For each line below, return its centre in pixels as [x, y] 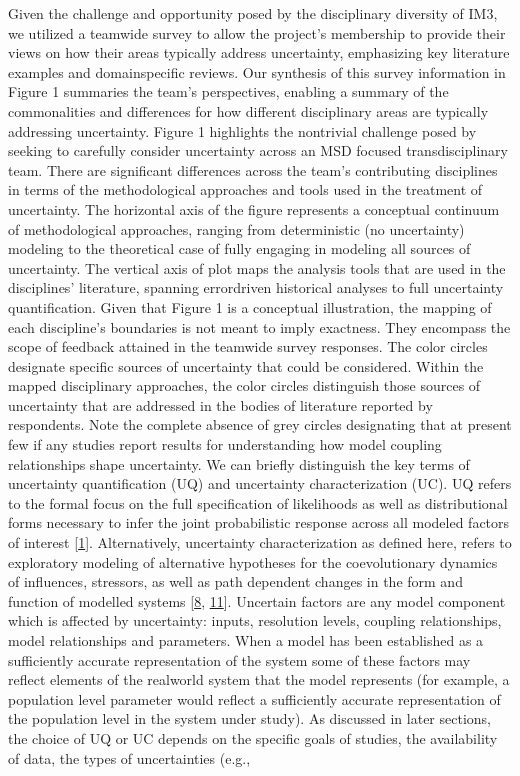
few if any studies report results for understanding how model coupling [225, 444]
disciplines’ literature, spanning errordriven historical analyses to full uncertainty [256, 287]
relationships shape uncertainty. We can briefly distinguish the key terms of [239, 463]
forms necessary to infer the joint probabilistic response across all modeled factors [259, 522]
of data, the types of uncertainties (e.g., [129, 757]
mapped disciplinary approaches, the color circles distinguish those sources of [244, 385]
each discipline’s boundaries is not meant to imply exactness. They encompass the [259, 326]
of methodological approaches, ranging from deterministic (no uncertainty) [236, 228]
